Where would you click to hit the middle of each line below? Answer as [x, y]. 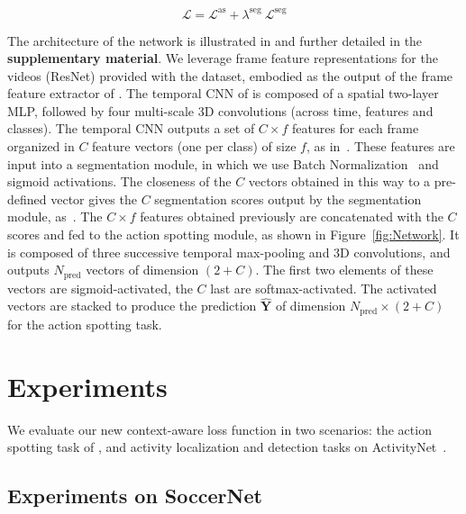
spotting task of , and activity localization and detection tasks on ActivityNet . [227, 447]
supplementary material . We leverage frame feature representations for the [223, 58]
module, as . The [55, 216]
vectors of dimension [142, 270]
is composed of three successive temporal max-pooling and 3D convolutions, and [229, 252]
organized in [41, 146]
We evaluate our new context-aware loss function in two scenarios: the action [219, 429]
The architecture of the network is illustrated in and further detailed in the [215, 40]
